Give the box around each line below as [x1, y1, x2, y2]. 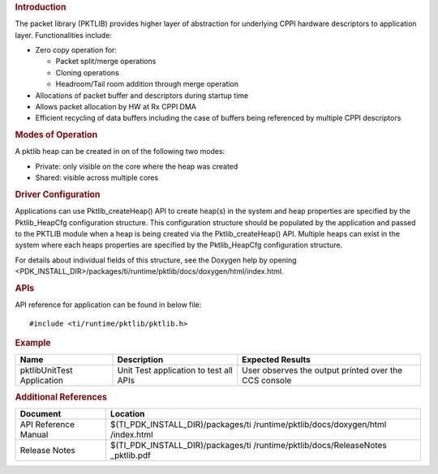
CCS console [242, 375, 292, 386]
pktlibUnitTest [19, 365, 73, 376]
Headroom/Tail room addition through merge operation [55, 79, 239, 89]
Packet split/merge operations [55, 57, 157, 66]
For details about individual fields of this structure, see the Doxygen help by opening [15, 255, 297, 265]
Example [15, 337, 52, 348]
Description [117, 354, 164, 365]
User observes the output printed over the [242, 365, 403, 376]
